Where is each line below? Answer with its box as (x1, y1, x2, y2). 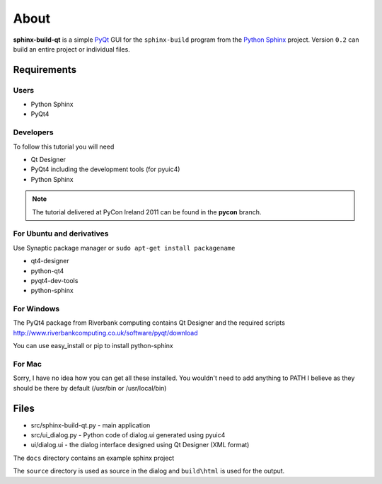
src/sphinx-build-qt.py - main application (30, 421, 151, 430)
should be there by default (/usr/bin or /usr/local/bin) (13, 384, 167, 392)
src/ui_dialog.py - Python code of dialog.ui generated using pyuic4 (30, 431, 226, 439)
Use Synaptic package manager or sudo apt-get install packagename (13, 243, 236, 252)
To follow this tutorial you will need (13, 142, 115, 151)
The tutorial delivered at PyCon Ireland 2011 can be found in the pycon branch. (32, 207, 262, 216)
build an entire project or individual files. (13, 45, 130, 53)
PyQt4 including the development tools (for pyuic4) (30, 165, 180, 173)
